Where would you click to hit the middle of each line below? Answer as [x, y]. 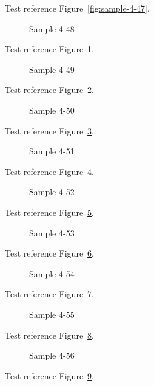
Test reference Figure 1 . [49, 49]
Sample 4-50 [52, 110]
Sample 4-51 [52, 151]
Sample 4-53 [52, 233]
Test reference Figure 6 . [49, 253]
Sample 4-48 [52, 28]
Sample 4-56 [52, 355]
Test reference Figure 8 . [49, 335]
